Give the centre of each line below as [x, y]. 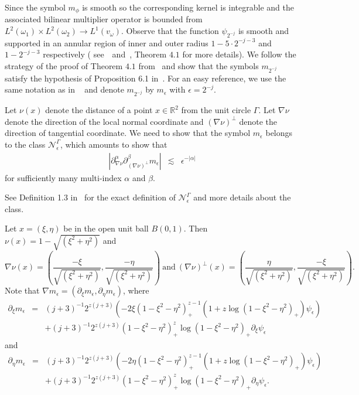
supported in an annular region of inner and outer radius [107, 42]
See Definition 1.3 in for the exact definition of [90, 197]
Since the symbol [35, 7]
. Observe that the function [170, 31]
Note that [22, 290]
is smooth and [263, 31]
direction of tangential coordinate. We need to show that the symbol [128, 133]
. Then [196, 228]
